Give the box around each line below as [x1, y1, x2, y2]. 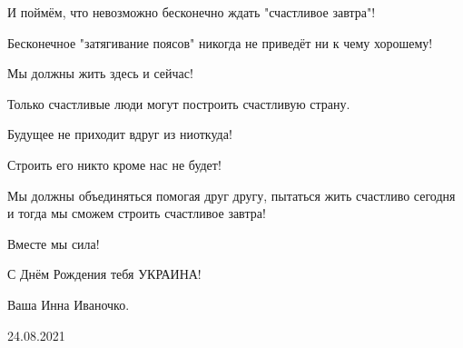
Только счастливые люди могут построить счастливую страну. [7, 94, 350, 113]
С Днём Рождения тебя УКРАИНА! [7, 264, 202, 283]
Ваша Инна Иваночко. [7, 294, 130, 313]
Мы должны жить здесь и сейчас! [7, 64, 193, 83]
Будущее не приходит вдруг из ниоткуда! [7, 124, 232, 144]
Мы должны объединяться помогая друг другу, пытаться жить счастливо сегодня [7, 185, 456, 204]
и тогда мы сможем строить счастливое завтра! [7, 204, 266, 223]
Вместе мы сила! [7, 234, 100, 253]
